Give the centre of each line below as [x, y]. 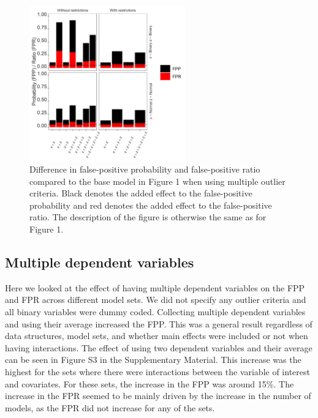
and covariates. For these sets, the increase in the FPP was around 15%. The [150, 383]
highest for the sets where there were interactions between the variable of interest [157, 371]
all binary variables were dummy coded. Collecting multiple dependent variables [155, 311]
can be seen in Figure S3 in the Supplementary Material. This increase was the [153, 360]
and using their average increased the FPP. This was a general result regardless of [159, 323]
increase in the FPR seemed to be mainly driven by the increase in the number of [158, 396]
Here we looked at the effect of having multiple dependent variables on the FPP [155, 287]
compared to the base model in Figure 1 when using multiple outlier [157, 181]
